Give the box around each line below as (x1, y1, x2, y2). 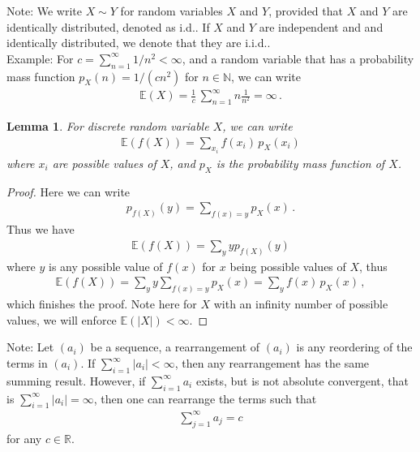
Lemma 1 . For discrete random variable (6, 117, 209, 134)
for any (6, 429, 42, 446)
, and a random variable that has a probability (182, 50, 414, 67)
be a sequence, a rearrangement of (90, 338, 260, 355)
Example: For (6, 50, 74, 67)
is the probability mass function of (216, 154, 385, 171)
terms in (6, 355, 48, 372)
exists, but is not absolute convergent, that (195, 372, 409, 389)
